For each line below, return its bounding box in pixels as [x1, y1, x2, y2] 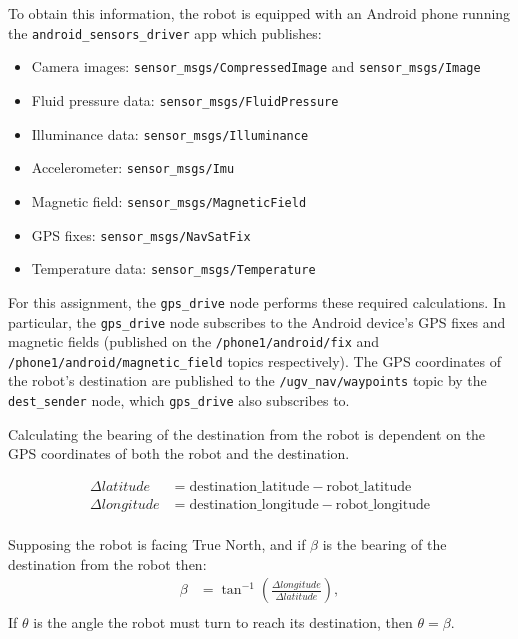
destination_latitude [189, 479, 310, 494]
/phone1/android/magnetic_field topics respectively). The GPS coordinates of [8, 350, 502, 371]
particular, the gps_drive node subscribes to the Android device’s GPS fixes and [8, 311, 506, 332]
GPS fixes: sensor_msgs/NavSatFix [31, 224, 251, 245]
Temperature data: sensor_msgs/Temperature [31, 258, 316, 279]
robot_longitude [335, 498, 430, 513]
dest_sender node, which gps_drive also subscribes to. [8, 390, 350, 411]
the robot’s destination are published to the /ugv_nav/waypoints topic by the [8, 370, 487, 391]
